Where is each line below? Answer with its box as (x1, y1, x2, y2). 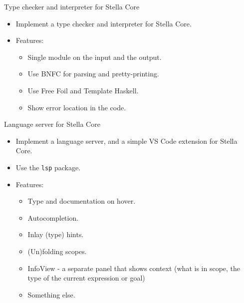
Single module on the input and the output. (27, 51, 162, 62)
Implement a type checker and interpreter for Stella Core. (15, 18, 192, 28)
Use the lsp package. (15, 162, 81, 172)
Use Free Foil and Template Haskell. (27, 85, 139, 95)
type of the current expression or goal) (27, 273, 145, 283)
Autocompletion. (27, 212, 79, 223)
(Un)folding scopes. (27, 246, 87, 256)
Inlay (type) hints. (27, 229, 84, 240)
